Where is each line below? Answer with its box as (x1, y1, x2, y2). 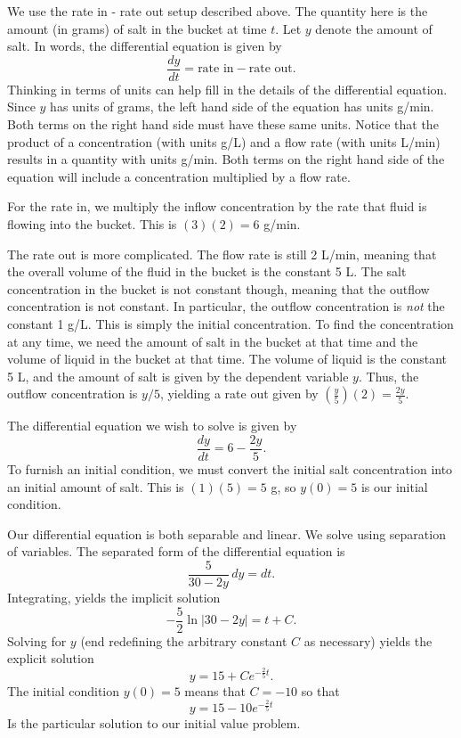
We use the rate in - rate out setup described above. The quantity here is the (7, 2, 428, 20)
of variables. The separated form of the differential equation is (7, 542, 345, 561)
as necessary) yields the (303, 631, 433, 650)
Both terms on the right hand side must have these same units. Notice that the (7, 115, 439, 134)
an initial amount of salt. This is (7, 477, 184, 496)
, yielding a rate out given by (159, 384, 319, 403)
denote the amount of (315, 19, 433, 37)
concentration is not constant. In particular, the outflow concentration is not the (7, 297, 445, 316)
